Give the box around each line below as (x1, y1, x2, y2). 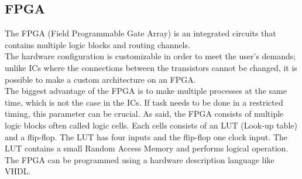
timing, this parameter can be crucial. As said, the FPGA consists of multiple (5, 107, 284, 120)
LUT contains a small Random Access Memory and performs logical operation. (5, 142, 289, 154)
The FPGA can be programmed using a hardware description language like (5, 153, 274, 166)
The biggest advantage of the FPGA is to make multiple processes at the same (5, 85, 287, 97)
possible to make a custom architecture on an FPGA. (5, 73, 196, 85)
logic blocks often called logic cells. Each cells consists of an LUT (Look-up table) (5, 119, 297, 131)
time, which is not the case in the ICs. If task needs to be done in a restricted (5, 96, 283, 108)
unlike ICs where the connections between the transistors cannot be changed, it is (5, 61, 297, 73)
